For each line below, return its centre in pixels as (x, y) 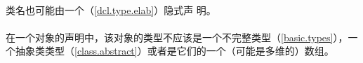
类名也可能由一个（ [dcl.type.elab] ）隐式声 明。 (111, 9)
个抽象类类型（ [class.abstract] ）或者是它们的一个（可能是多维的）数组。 (170, 51)
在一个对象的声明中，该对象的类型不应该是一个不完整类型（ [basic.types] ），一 (182, 37)
